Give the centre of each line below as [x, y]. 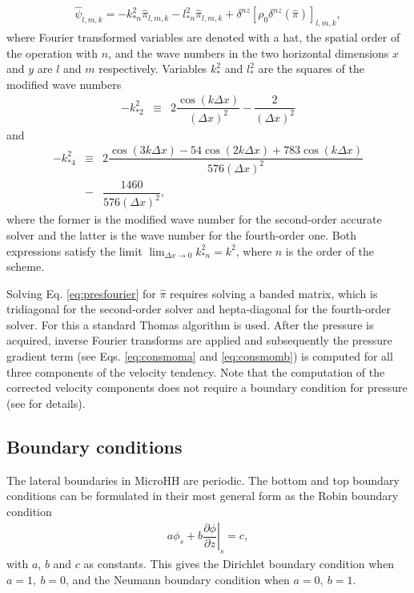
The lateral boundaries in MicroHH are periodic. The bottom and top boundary [203, 480]
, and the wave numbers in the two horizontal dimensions [249, 52]
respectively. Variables [153, 69]
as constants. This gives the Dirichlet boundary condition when [239, 564]
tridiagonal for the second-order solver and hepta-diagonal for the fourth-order [199, 309]
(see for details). [46, 403]
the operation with [52, 52]
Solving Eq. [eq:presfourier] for [81, 293]
